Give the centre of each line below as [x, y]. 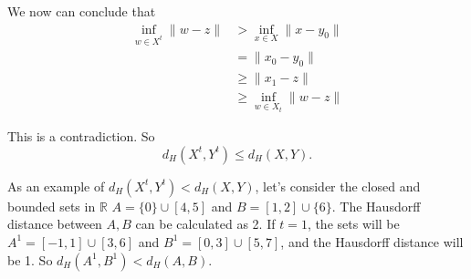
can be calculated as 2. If [205, 224]
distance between [55, 224]
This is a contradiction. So [81, 136]
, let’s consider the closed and [338, 186]
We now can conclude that [82, 11]
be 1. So [30, 259]
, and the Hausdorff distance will [372, 241]
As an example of [56, 186]
